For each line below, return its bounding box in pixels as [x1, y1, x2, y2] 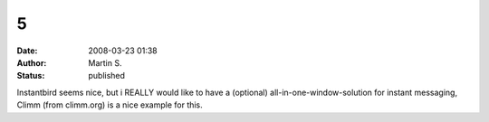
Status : [16, 70, 45, 81]
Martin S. [88, 57, 122, 68]
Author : [16, 57, 47, 68]
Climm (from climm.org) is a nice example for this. [16, 99, 203, 110]
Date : [16, 45, 38, 56]
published [88, 70, 126, 81]
